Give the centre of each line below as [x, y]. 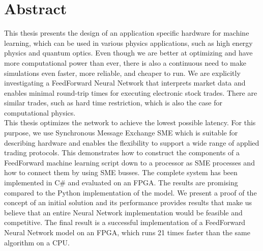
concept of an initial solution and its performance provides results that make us [128, 202]
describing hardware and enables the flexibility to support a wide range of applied [132, 142]
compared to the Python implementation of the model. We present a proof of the [130, 192]
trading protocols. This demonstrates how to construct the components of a [122, 152]
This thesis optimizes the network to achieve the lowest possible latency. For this [130, 122]
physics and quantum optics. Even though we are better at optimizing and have [128, 53]
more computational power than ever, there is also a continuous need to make [125, 62]
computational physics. [40, 112]
